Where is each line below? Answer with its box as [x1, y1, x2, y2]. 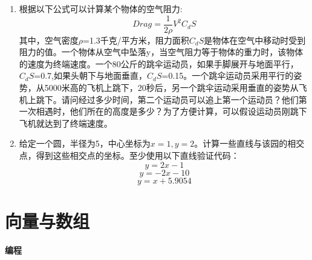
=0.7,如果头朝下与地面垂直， [34, 69, 147, 82]
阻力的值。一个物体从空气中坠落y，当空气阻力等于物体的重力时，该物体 [19, 45, 304, 58]
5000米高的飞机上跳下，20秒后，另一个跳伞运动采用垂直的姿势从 [44, 81, 299, 94]
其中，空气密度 [19, 33, 79, 46]
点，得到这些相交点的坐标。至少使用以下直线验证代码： [19, 149, 239, 161]
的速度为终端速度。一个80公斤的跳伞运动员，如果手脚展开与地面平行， [19, 57, 299, 70]
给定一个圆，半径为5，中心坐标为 [19, 137, 151, 150]
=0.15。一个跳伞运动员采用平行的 [161, 69, 294, 82]
